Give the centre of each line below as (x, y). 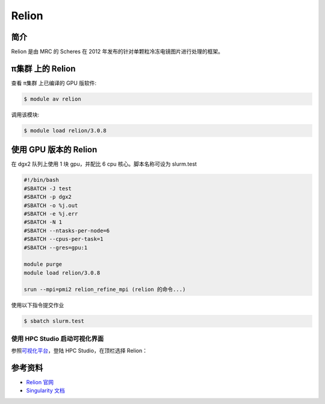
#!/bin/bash (42, 180)
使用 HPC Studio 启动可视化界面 (57, 338)
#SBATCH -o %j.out (51, 205)
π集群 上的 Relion (43, 68)
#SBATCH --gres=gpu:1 (56, 247)
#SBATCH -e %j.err (51, 213)
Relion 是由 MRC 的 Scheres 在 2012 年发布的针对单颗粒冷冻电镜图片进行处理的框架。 (117, 52)
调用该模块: (25, 114)
